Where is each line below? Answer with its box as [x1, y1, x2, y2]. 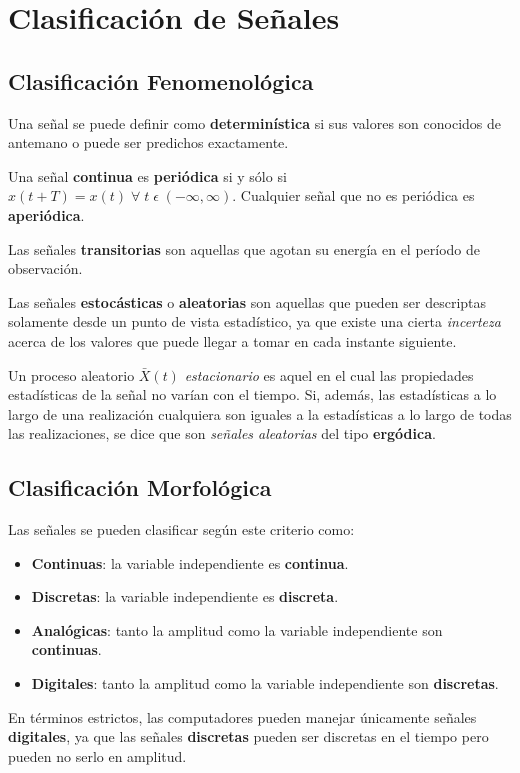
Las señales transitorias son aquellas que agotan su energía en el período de [8, 238, 481, 259]
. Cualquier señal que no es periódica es [232, 185, 475, 206]
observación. [8, 258, 83, 279]
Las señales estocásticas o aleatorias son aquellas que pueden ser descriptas [8, 291, 487, 312]
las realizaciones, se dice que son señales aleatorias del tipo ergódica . [8, 423, 436, 444]
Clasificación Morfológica [8, 472, 272, 503]
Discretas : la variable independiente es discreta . [31, 586, 339, 607]
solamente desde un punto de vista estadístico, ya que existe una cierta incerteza [8, 311, 501, 332]
